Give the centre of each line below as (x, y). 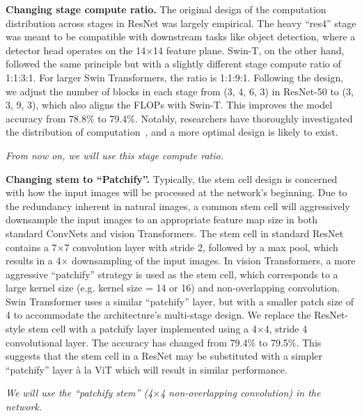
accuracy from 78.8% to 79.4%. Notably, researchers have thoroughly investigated (179, 118)
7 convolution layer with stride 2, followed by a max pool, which (201, 247)
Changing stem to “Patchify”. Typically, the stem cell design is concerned (172, 178)
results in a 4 (33, 261)
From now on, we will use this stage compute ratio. (115, 155)
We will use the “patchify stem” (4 (79, 393)
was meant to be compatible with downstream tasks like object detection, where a (181, 37)
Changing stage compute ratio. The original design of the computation (166, 9)
